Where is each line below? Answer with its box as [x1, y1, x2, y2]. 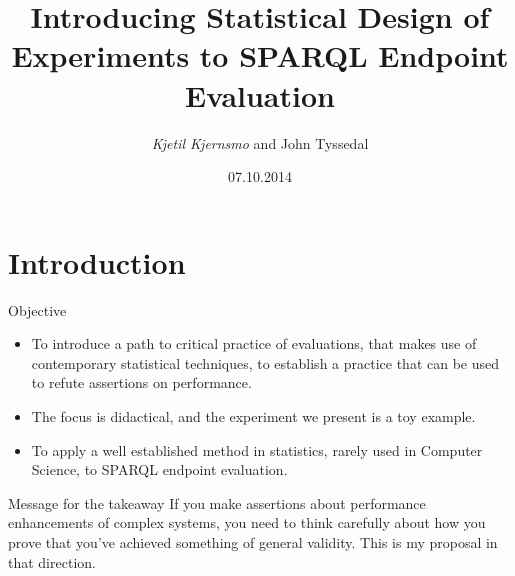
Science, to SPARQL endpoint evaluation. [31, 459, 288, 480]
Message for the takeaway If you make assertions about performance [8, 492, 426, 513]
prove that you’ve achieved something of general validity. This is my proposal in [8, 531, 498, 552]
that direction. [8, 551, 96, 572]
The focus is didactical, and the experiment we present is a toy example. [31, 406, 476, 426]
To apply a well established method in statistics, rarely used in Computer [31, 439, 483, 460]
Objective [8, 299, 67, 320]
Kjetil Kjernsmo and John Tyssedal [151, 132, 369, 153]
